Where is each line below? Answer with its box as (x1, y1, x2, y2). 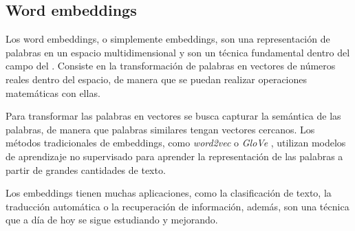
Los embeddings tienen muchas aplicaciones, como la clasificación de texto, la (6, 186, 332, 200)
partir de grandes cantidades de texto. (6, 162, 166, 177)
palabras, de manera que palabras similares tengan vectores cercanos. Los (6, 122, 315, 136)
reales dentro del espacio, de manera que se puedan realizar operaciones (6, 71, 308, 86)
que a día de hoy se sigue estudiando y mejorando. (6, 212, 218, 227)
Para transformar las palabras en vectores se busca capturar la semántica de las (6, 109, 341, 123)
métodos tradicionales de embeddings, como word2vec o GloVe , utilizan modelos (6, 135, 346, 150)
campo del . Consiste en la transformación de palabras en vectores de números (6, 58, 336, 73)
